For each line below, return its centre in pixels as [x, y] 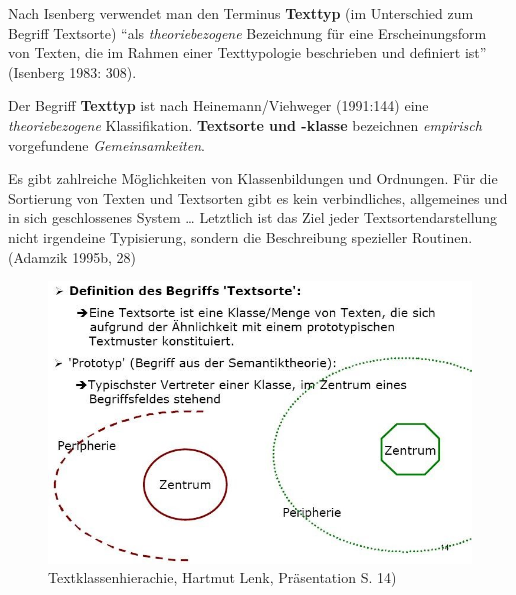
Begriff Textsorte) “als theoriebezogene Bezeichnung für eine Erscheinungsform [247, 32]
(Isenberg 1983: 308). [72, 71]
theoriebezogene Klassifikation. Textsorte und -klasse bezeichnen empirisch [245, 124]
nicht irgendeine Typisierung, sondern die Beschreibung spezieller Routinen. [240, 236]
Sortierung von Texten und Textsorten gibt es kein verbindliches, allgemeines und [258, 197]
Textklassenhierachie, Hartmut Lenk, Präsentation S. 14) [222, 577]
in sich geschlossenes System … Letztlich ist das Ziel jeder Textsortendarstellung [253, 217]
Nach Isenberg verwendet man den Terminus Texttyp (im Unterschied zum [241, 13]
